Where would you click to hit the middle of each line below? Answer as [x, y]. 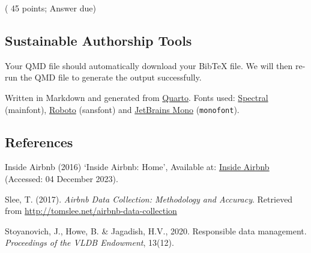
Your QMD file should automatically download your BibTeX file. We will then [149, 65]
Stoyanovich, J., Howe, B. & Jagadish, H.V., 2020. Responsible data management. [156, 230]
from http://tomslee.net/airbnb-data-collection [91, 211]
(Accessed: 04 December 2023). [62, 179]
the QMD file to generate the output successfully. [111, 77]
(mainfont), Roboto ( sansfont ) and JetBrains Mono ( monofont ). [122, 109]
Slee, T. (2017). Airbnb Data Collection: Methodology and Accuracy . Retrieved [149, 199]
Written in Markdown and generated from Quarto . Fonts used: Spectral [137, 97]
